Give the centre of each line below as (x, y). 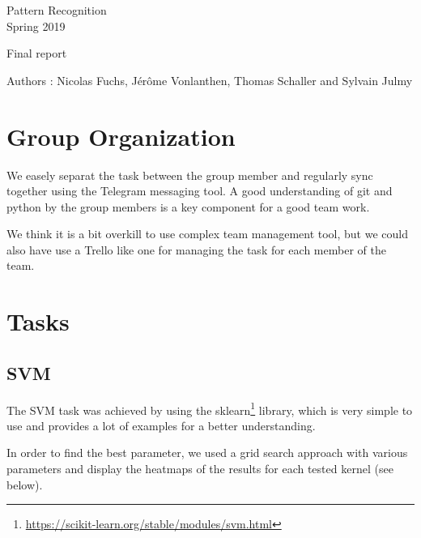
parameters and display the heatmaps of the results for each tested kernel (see (200, 469)
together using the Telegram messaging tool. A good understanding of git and (200, 191)
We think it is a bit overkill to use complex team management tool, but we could (207, 234)
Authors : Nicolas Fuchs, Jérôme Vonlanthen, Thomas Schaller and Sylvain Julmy (210, 80)
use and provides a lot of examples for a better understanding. (161, 425)
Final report (37, 53)
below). (25, 484)
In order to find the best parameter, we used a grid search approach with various (207, 453)
